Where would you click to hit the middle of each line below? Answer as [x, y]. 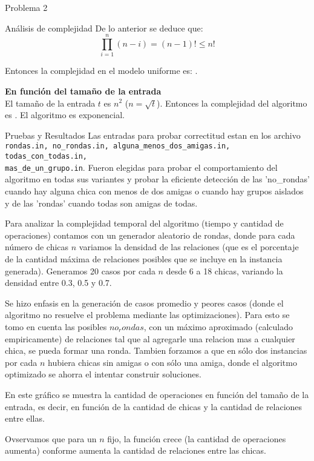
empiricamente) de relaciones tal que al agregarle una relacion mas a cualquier [150, 338]
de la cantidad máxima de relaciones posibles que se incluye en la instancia [144, 258]
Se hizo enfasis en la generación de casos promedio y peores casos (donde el [144, 303]
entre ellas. [25, 418]
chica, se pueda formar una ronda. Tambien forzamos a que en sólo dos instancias [156, 350]
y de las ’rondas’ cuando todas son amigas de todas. [101, 203]
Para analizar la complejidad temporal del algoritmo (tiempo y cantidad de [144, 223]
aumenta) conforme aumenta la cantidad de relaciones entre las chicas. [136, 450]
